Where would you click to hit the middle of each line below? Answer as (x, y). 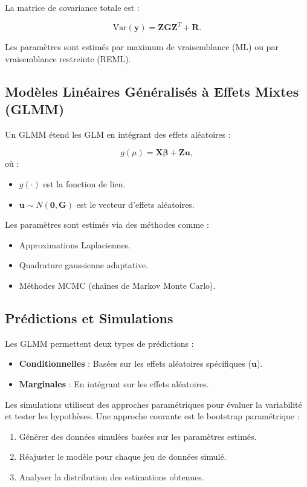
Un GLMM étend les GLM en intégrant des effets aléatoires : (118, 134)
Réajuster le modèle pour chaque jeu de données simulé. (123, 456)
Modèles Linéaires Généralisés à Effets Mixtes (152, 91)
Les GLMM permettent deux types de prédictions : (99, 343)
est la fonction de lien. (84, 184)
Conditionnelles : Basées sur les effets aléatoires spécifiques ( (135, 363)
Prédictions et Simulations (89, 318)
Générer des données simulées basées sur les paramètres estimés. (138, 436)
